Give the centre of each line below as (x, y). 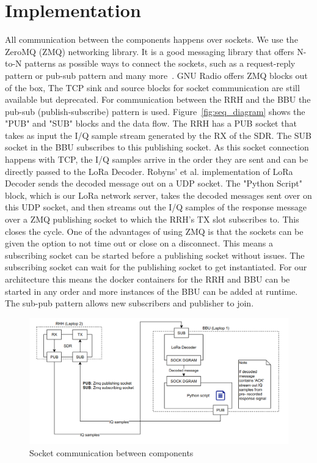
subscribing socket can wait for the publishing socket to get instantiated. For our (156, 267)
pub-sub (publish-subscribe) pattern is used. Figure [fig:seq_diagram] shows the (155, 111)
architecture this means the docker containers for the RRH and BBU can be (148, 279)
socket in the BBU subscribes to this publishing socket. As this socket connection (157, 147)
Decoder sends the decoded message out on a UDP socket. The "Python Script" (154, 183)
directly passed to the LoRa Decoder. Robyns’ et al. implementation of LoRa (149, 171)
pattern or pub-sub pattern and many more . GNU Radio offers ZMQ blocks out (156, 75)
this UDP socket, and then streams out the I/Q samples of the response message (156, 207)
